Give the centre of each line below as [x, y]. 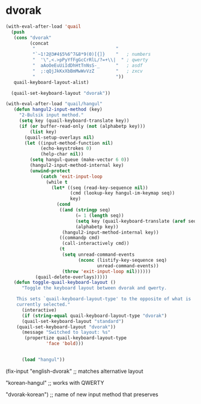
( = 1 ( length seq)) [100, 216]
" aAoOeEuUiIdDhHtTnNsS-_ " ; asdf [88, 66]
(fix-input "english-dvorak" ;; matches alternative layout [74, 371]
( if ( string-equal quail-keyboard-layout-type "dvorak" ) [94, 316]
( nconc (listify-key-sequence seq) [123, 260]
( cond [63, 205]
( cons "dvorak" [32, 38]
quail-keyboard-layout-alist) [51, 82]
